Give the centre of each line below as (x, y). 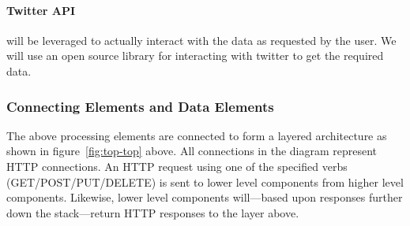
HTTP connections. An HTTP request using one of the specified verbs (177, 166)
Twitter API (41, 10)
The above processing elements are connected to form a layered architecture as (197, 135)
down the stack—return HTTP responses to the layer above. (153, 212)
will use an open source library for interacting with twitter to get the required (195, 56)
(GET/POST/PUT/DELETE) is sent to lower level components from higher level (205, 182)
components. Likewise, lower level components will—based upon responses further (205, 197)
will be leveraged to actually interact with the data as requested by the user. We (201, 40)
